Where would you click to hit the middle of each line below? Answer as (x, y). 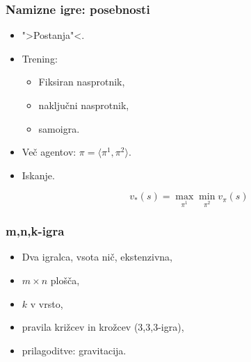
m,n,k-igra (35, 231)
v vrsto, (47, 303)
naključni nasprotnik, (84, 105)
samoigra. (59, 128)
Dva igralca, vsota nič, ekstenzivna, (97, 257)
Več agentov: (49, 152)
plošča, (65, 280)
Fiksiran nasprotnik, (82, 82)
